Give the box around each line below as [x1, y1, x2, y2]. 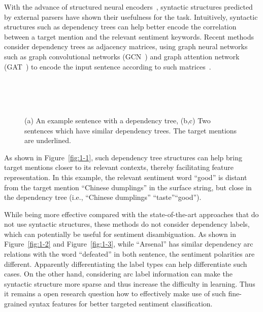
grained [4, 298, 27, 309]
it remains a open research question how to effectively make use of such [4, 288, 226, 299]
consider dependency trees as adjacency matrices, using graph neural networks [4, 41, 248, 52]
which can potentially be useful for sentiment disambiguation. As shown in [4, 228, 237, 239]
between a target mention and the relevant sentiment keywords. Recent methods [4, 31, 254, 42]
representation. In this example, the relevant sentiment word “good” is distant [4, 171, 247, 182]
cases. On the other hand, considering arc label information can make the [4, 268, 233, 279]
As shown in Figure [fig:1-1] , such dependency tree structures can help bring [4, 152, 243, 162]
